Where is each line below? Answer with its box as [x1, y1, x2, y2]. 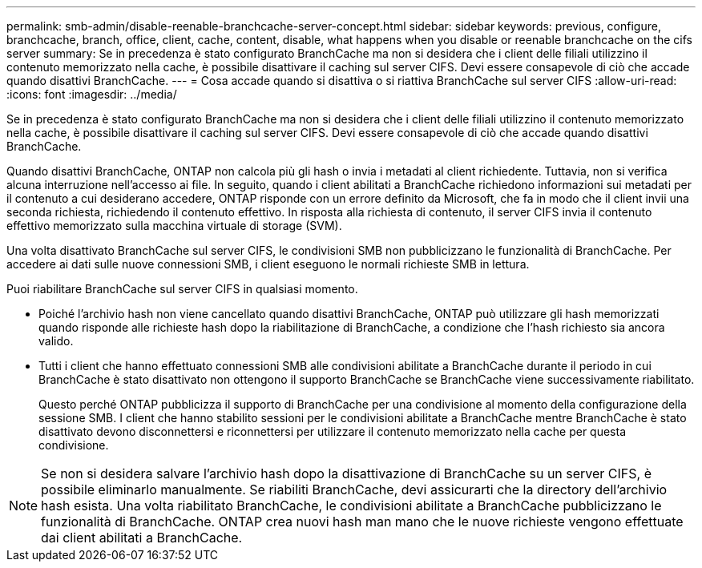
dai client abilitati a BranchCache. [41, 530, 243, 546]
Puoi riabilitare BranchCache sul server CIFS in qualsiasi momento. [6, 282, 358, 296]
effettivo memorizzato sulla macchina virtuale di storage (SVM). [6, 219, 342, 232]
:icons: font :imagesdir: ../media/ [6, 87, 177, 101]
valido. [38, 334, 74, 348]
